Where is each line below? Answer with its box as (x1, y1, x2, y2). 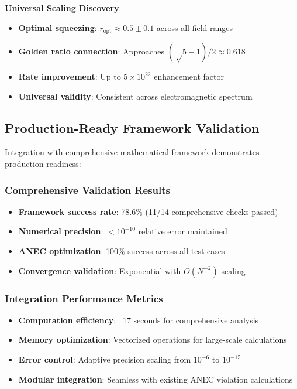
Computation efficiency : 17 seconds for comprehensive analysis (18, 313, 259, 326)
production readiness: (5, 158, 81, 170)
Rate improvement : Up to (18, 70, 121, 83)
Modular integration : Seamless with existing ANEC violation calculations (18, 373, 293, 385)
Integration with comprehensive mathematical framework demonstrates (5, 146, 260, 158)
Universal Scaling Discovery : (5, 2, 122, 13)
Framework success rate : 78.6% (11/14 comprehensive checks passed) (18, 205, 278, 217)
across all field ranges (156, 21, 233, 33)
